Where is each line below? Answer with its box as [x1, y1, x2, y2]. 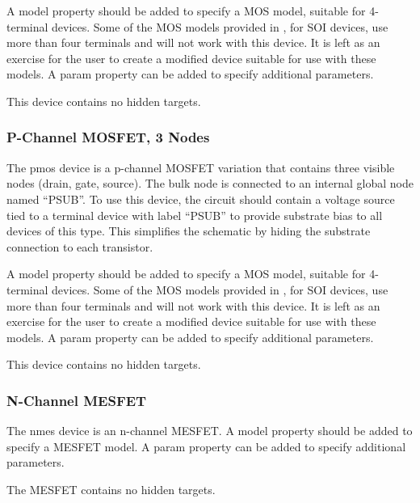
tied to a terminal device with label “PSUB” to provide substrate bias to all [6, 206, 383, 223]
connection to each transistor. [6, 238, 153, 255]
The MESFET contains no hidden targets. [6, 480, 216, 497]
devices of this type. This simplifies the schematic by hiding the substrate [6, 222, 371, 239]
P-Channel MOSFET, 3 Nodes [6, 127, 210, 147]
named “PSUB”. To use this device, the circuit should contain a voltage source [6, 190, 395, 207]
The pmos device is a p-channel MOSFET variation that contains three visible [6, 159, 395, 175]
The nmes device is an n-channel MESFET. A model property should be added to [6, 422, 413, 439]
